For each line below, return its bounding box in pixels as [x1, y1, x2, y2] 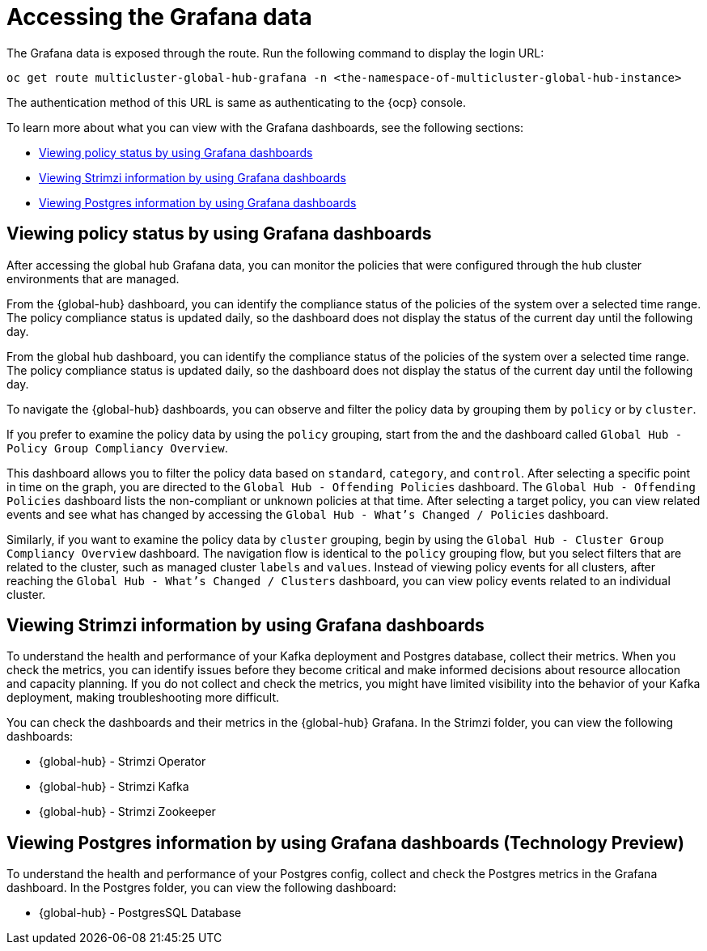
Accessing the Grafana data [6, 3, 312, 31]
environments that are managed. [6, 271, 180, 286]
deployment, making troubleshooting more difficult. [6, 690, 280, 705]
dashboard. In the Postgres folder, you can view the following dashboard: [6, 881, 396, 895]
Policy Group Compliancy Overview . [6, 440, 228, 455]
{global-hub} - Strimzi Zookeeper [39, 805, 216, 819]
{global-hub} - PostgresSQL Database [39, 906, 242, 920]
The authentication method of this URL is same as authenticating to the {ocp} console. [6, 95, 466, 109]
